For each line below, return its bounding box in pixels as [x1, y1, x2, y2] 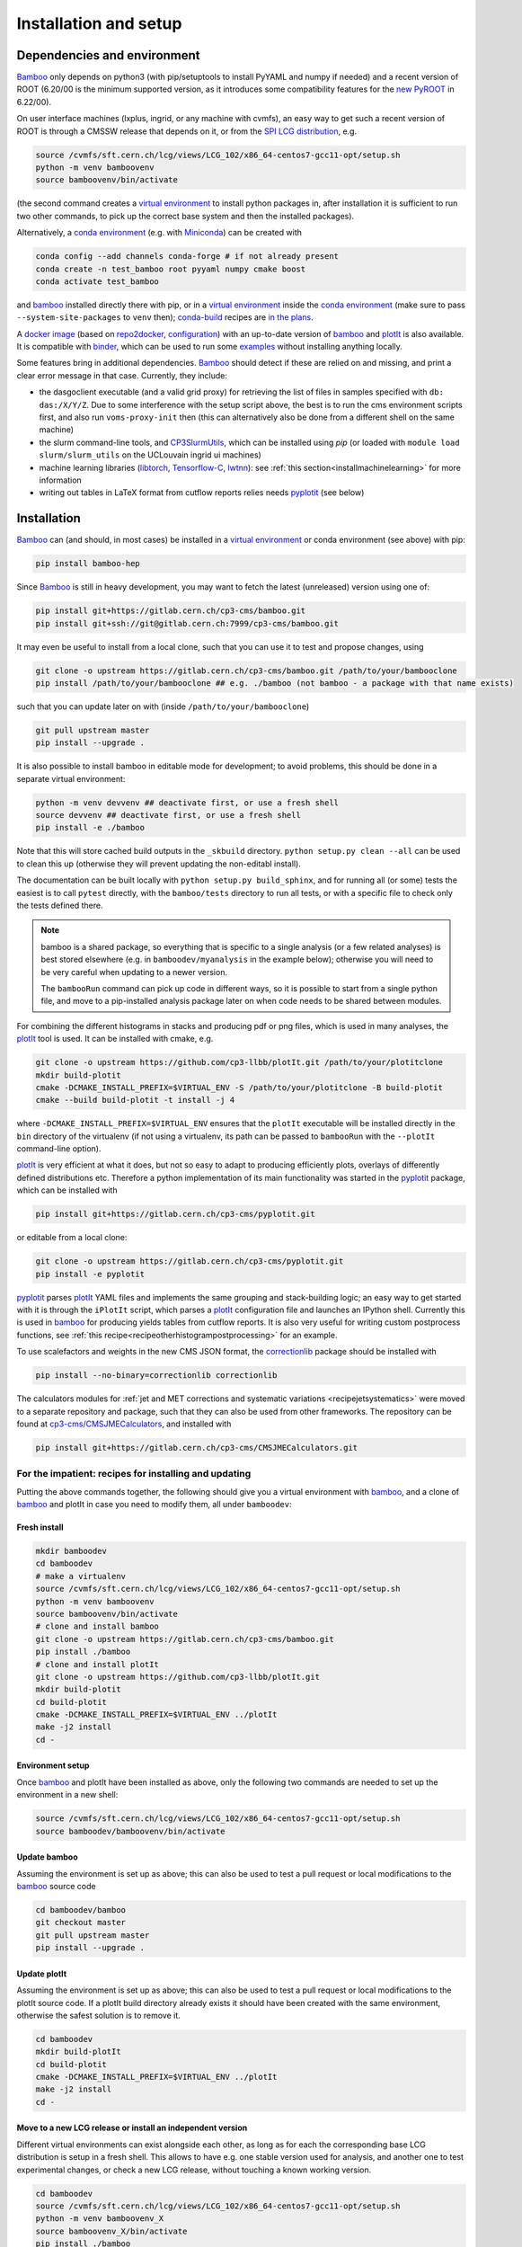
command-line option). [16, 1143, 102, 1154]
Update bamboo [16, 1852, 78, 1862]
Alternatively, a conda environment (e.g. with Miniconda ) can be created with [16, 227, 303, 238]
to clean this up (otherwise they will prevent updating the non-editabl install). [16, 858, 301, 869]
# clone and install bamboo [35, 1621, 159, 1631]
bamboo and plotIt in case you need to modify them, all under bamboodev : [16, 1499, 292, 1509]
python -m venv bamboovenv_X [35, 2214, 164, 2224]
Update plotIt [16, 1968, 67, 1979]
